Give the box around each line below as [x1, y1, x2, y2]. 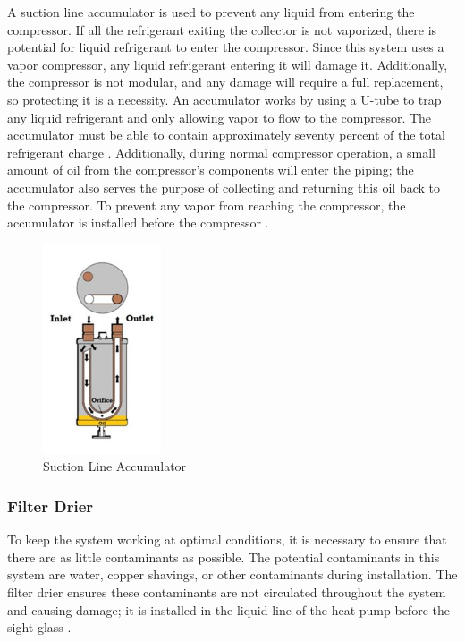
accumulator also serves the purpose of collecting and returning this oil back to [7, 177, 440, 196]
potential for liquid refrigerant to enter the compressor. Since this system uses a [7, 38, 444, 56]
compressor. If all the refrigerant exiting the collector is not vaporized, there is [7, 20, 437, 39]
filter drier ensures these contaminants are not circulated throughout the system [7, 582, 446, 601]
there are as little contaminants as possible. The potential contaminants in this [7, 547, 440, 566]
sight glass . [7, 618, 72, 637]
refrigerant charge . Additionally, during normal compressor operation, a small [7, 142, 435, 161]
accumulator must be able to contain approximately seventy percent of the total [7, 125, 445, 144]
